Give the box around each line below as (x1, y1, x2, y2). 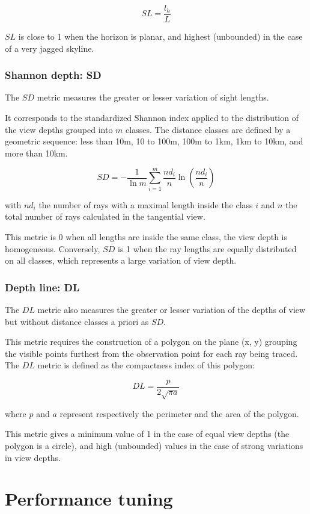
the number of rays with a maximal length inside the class (38, 198, 253, 211)
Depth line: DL (5, 279, 80, 294)
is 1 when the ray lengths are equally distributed (117, 242, 297, 255)
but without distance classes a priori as (5, 315, 149, 327)
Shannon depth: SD (5, 67, 102, 82)
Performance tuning (5, 486, 173, 511)
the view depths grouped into (5, 123, 113, 135)
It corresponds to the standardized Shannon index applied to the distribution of (5, 111, 299, 124)
